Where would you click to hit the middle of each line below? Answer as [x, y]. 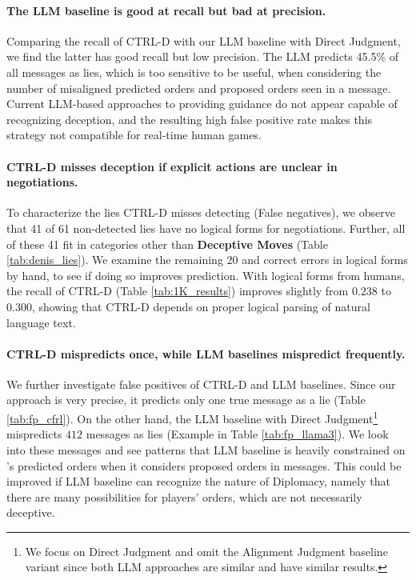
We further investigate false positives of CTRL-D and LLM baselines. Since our [201, 384]
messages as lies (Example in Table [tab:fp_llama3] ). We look [237, 434]
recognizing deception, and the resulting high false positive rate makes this [190, 119]
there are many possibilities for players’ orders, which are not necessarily [184, 496]
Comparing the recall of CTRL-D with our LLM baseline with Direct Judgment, [204, 40]
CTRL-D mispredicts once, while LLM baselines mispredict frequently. [206, 353]
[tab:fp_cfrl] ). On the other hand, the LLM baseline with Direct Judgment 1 [192, 417]
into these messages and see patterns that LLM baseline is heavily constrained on [206, 449]
